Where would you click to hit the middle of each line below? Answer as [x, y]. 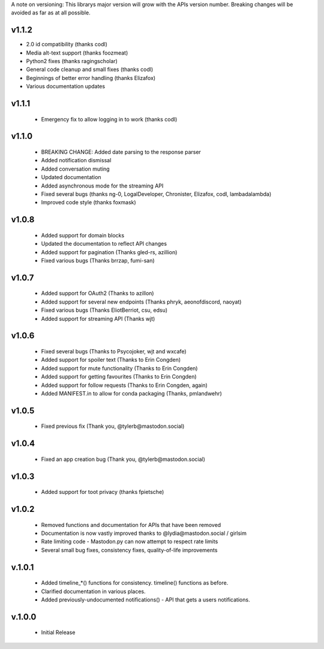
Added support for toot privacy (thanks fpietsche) [103, 492]
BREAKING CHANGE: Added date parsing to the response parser [121, 152]
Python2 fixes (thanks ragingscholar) [72, 61]
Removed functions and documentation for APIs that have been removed [131, 525]
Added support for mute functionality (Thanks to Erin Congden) [119, 368]
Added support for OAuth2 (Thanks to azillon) [97, 293]
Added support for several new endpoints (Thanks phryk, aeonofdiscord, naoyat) [141, 302]
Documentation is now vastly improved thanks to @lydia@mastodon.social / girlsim [144, 533]
